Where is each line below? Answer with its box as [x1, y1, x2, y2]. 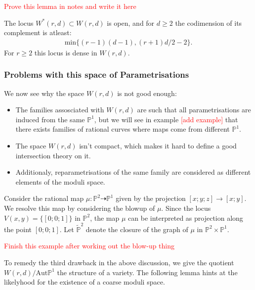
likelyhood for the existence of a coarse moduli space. [4, 277, 165, 287]
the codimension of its [175, 17, 242, 28]
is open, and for [107, 17, 155, 28]
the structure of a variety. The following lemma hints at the [57, 267, 238, 277]
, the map [90, 212, 120, 223]
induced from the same [15, 114, 85, 124]
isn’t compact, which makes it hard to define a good [79, 141, 237, 150]
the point [4, 224, 32, 234]
